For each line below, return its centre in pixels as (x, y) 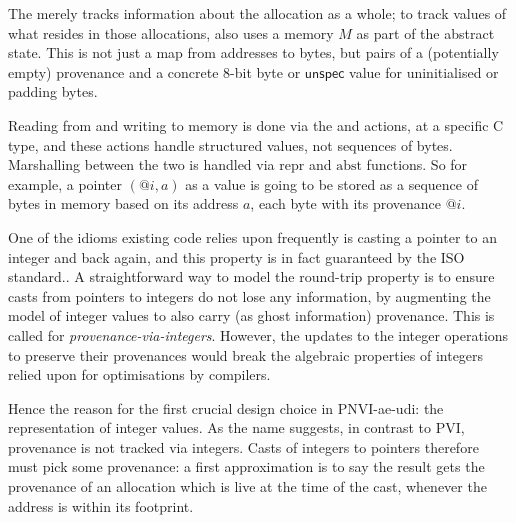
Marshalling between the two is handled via (141, 164)
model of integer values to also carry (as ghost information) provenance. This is (251, 315)
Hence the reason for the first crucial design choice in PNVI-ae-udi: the (226, 407)
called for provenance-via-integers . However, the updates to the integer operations (258, 334)
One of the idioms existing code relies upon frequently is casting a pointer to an (252, 236)
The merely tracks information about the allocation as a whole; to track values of (257, 13)
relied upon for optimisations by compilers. (139, 374)
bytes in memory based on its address (123, 203)
